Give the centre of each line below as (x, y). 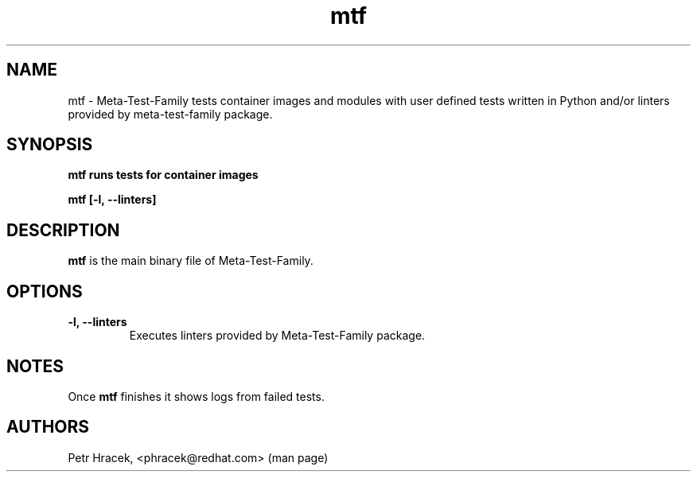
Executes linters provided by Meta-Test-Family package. (277, 336)
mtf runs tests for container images (163, 175)
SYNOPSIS (50, 145)
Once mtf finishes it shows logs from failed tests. (196, 396)
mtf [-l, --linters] (112, 200)
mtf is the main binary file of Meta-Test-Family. (191, 261)
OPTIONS (45, 291)
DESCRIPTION (63, 230)
